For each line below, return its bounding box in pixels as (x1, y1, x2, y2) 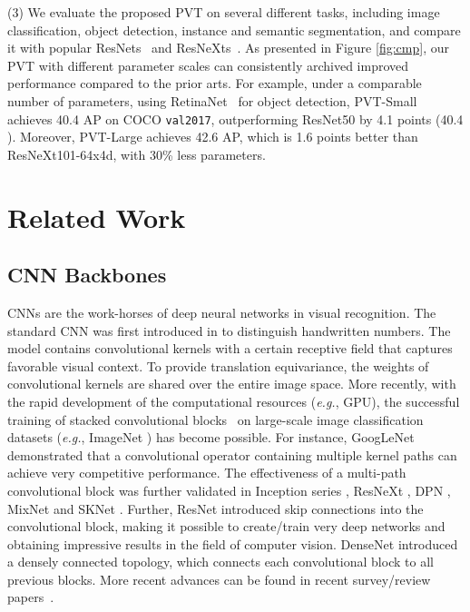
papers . (7, 587, 54, 607)
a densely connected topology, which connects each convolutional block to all (7, 552, 434, 571)
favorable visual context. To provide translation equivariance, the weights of (7, 356, 429, 375)
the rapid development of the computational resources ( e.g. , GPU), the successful (7, 391, 460, 410)
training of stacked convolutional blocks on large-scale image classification (7, 410, 424, 429)
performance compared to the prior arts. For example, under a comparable (7, 74, 422, 93)
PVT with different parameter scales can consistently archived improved (7, 55, 409, 74)
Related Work (7, 198, 186, 235)
